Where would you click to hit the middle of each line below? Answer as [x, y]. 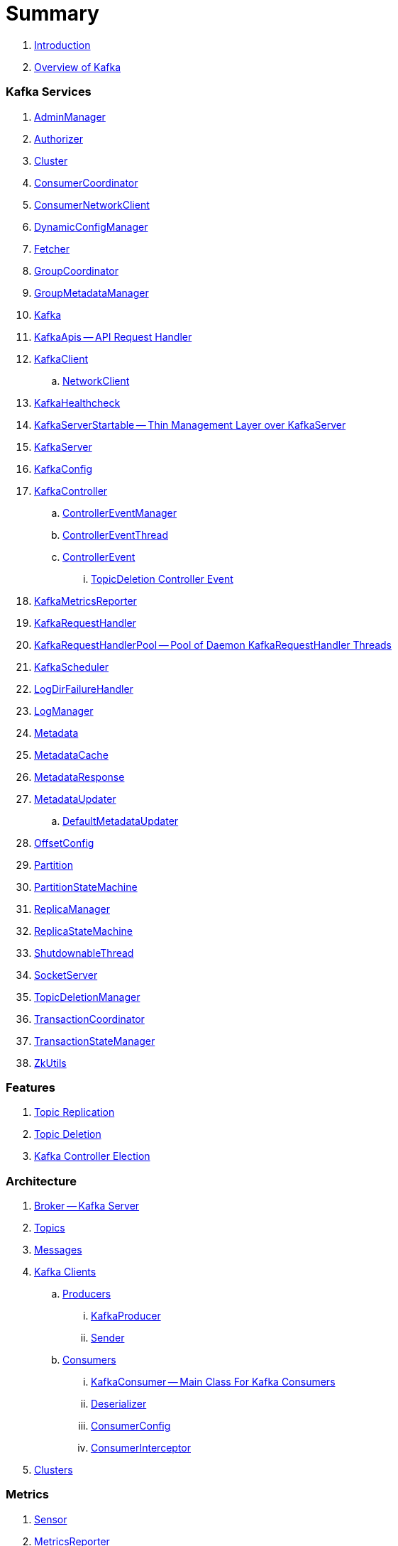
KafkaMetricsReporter [85, 601]
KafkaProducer [126, 1316]
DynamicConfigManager [91, 226]
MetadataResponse [79, 777]
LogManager [64, 711]
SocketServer [66, 975]
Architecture [42, 1181]
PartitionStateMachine [86, 887]
